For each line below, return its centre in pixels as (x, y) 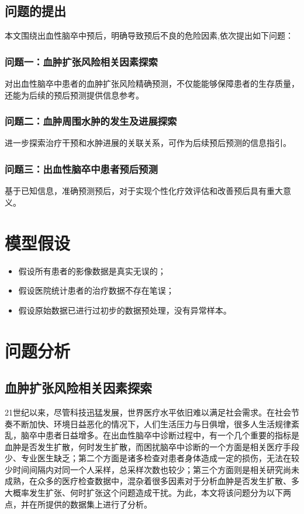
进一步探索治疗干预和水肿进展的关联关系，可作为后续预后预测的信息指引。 (148, 143)
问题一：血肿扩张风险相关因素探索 (81, 61)
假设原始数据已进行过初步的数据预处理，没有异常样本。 (125, 310)
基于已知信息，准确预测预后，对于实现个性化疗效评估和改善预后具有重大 (144, 191)
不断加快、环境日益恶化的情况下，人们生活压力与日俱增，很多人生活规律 (152, 423)
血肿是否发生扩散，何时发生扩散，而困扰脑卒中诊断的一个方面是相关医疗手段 (152, 446)
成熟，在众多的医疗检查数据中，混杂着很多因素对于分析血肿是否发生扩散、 (148, 481)
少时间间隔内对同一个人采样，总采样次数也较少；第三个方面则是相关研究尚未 (152, 469)
